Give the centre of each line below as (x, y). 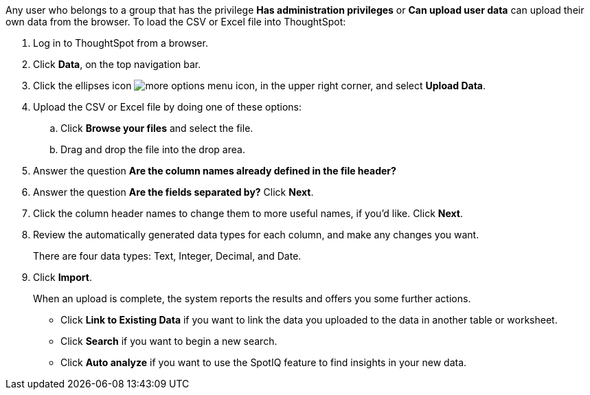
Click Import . (63, 277)
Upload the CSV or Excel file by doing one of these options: (168, 107)
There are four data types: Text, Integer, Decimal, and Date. (167, 256)
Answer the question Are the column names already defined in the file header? (215, 171)
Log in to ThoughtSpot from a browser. (121, 43)
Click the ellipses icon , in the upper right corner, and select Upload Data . (259, 86)
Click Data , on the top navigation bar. (117, 64)
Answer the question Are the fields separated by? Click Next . (173, 192)
